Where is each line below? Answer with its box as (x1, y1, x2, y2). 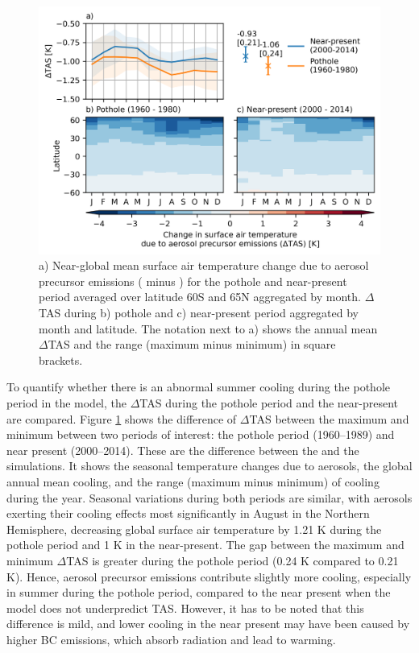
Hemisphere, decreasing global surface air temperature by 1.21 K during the (6, 520, 382, 537)
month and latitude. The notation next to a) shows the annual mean (39, 320, 378, 337)
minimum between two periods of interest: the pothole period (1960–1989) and (6, 426, 395, 443)
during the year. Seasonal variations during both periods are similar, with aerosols (6, 489, 413, 506)
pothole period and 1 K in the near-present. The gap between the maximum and (6, 536, 404, 553)
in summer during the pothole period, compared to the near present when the (6, 584, 391, 601)
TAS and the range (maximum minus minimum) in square (48, 336, 336, 353)
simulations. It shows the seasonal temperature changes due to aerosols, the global (6, 457, 413, 474)
